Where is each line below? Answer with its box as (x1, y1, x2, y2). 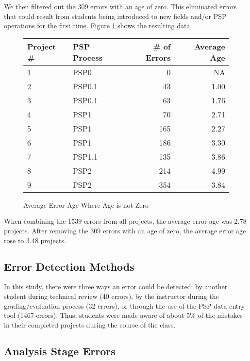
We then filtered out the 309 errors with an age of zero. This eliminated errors (4, 1, 237, 11)
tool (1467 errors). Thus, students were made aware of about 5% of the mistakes (4, 310, 243, 320)
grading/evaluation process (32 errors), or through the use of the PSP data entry (4, 300, 245, 311)
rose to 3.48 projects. (4, 235, 66, 245)
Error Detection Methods (4, 259, 134, 274)
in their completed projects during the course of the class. (4, 319, 176, 329)
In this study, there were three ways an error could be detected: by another (4, 281, 228, 292)
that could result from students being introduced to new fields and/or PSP (4, 11, 227, 21)
